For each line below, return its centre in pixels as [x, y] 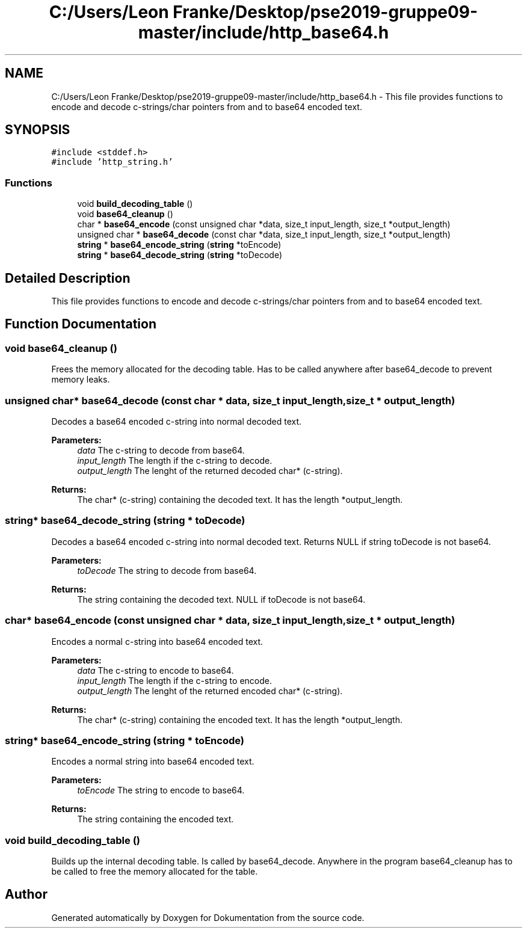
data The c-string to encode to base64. [156, 670]
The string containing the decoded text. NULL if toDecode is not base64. [221, 599]
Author [26, 895]
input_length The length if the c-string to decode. [175, 460]
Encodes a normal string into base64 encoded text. [153, 762]
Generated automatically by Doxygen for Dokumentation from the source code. [208, 917]
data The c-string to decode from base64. [161, 450]
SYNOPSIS [38, 130]
